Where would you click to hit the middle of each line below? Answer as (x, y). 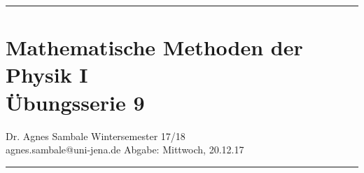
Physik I (47, 75)
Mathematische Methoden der (154, 47)
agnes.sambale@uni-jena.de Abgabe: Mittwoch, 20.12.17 (125, 150)
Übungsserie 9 (75, 102)
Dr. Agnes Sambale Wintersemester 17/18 (96, 136)
